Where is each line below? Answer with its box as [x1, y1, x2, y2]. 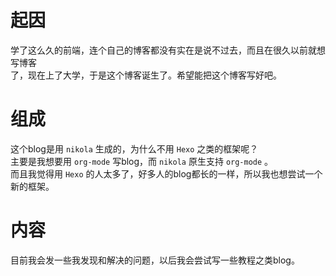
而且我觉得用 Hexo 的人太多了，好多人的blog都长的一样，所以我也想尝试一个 [10, 167, 323, 180]
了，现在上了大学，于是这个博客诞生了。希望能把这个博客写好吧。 [10, 69, 282, 81]
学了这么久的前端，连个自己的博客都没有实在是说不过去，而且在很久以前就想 [10, 44, 326, 56]
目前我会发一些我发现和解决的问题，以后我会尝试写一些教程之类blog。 [10, 254, 300, 266]
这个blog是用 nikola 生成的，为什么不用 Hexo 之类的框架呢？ [10, 142, 259, 155]
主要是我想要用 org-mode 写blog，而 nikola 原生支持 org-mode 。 [10, 155, 274, 167]
